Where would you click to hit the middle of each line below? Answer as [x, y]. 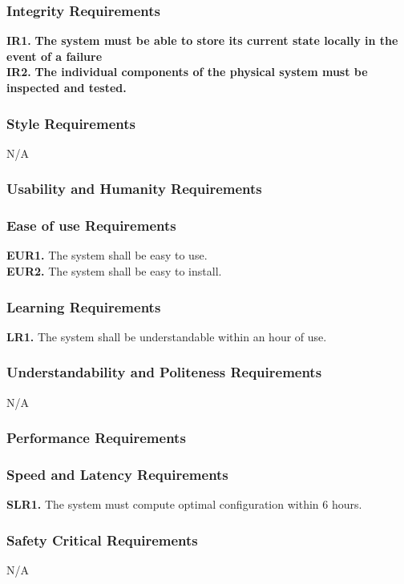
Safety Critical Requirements [102, 540]
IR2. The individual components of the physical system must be [187, 72]
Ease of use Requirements [91, 226]
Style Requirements [71, 123]
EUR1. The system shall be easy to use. [107, 255]
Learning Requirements [84, 306]
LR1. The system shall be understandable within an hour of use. [167, 336]
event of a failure [55, 56]
